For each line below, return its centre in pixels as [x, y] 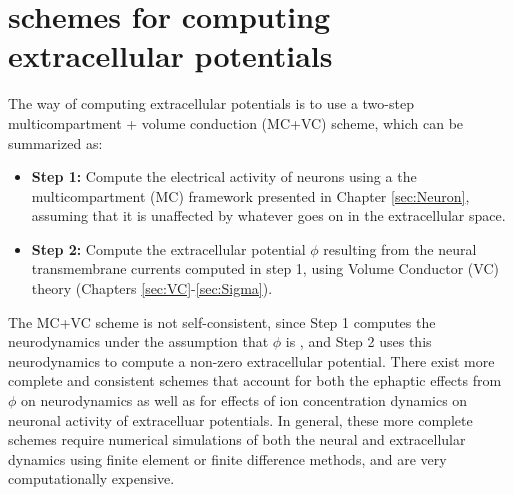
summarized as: [55, 142]
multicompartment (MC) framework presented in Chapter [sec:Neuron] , [250, 195]
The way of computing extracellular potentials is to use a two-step [211, 103]
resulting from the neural [400, 248]
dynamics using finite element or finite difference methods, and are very [227, 458]
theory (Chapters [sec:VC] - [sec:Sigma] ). [152, 288]
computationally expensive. [91, 478]
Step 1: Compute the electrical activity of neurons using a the [224, 176]
